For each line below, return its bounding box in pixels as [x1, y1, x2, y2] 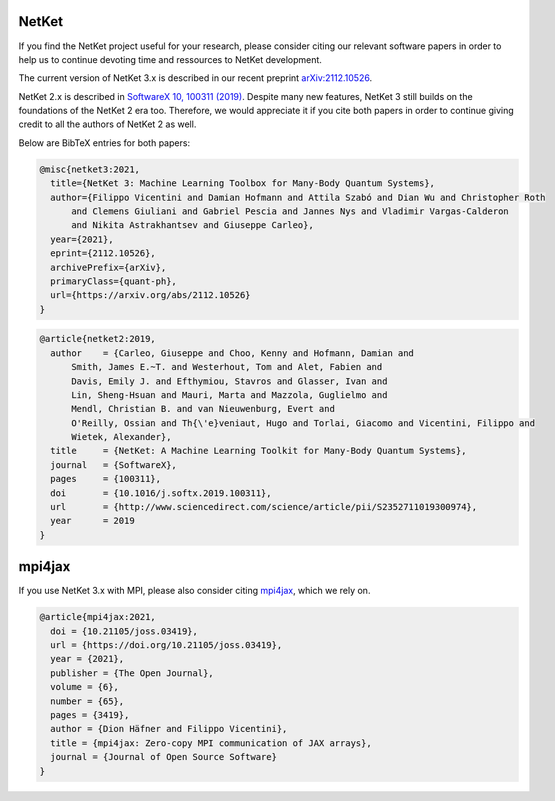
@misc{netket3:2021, [39, 163, 140, 175]
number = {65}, [50, 695, 125, 707]
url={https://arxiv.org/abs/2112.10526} [50, 290, 251, 301]
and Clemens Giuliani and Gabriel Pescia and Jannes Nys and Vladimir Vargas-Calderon [71, 206, 509, 217]
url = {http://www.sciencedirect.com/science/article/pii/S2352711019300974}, [50, 501, 478, 513]
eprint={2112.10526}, [50, 248, 157, 259]
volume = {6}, [50, 681, 120, 693]
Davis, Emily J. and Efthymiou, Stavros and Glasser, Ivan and [71, 375, 388, 387]
